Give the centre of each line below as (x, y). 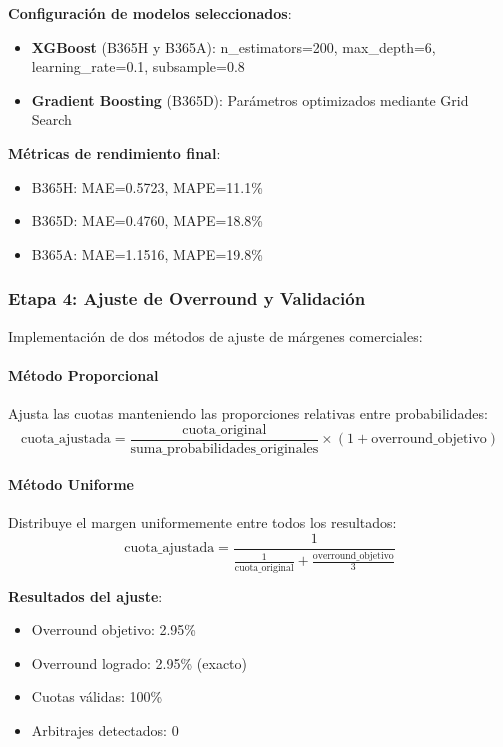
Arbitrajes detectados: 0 (105, 729)
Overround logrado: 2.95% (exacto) (139, 662)
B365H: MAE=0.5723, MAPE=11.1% (147, 186)
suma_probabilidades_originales (224, 448)
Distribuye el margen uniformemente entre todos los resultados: (202, 522)
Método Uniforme (71, 484)
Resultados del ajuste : (85, 595)
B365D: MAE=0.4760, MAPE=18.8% (147, 220)
